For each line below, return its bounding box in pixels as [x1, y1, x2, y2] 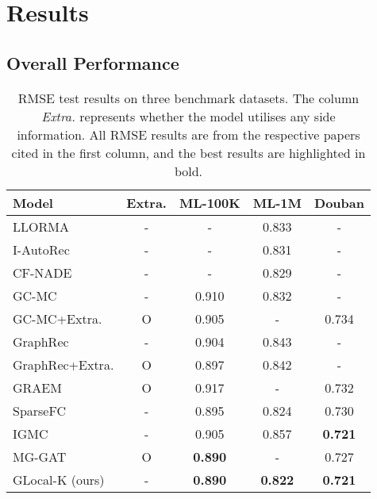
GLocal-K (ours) [13, 470, 105, 489]
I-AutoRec [13, 240, 70, 259]
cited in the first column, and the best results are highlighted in [11, 143, 366, 162]
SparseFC [13, 401, 67, 420]
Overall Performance [6, 50, 179, 75]
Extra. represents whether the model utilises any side [41, 106, 336, 125]
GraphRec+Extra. [13, 355, 114, 374]
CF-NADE [13, 263, 72, 282]
